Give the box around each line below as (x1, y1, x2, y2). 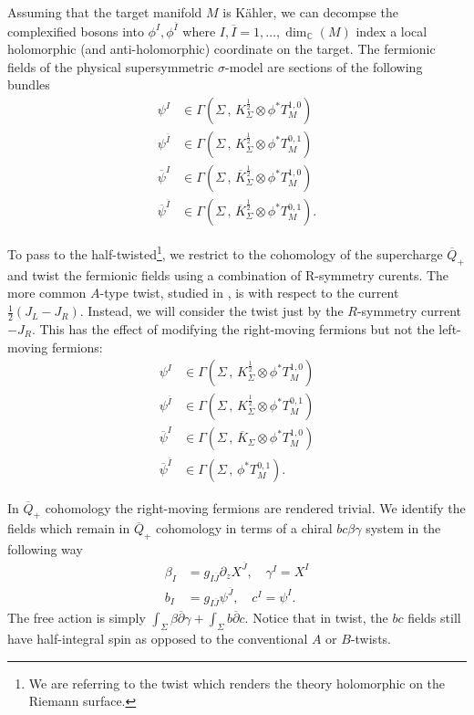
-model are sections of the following (225, 57, 423, 76)
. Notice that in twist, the (244, 608, 388, 627)
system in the (366, 519, 441, 538)
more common (7, 283, 87, 302)
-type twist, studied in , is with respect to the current (99, 283, 399, 302)
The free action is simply (7, 608, 146, 627)
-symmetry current (356, 301, 462, 321)
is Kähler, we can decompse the (222, 3, 398, 21)
